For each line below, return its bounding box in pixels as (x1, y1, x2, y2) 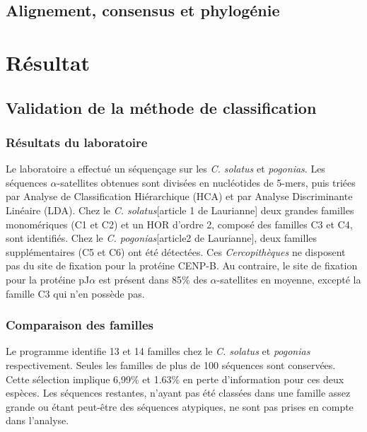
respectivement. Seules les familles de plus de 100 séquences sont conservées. (6, 357, 336, 372)
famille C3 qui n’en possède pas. (6, 286, 145, 300)
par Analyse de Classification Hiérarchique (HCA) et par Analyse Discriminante (6, 189, 353, 204)
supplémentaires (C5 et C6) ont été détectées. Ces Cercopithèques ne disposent (6, 244, 346, 259)
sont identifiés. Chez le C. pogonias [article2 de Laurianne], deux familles (6, 230, 318, 245)
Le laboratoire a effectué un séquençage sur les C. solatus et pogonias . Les (6, 161, 325, 176)
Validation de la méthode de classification (6, 96, 317, 118)
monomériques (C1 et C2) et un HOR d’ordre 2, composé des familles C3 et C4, (6, 216, 353, 231)
